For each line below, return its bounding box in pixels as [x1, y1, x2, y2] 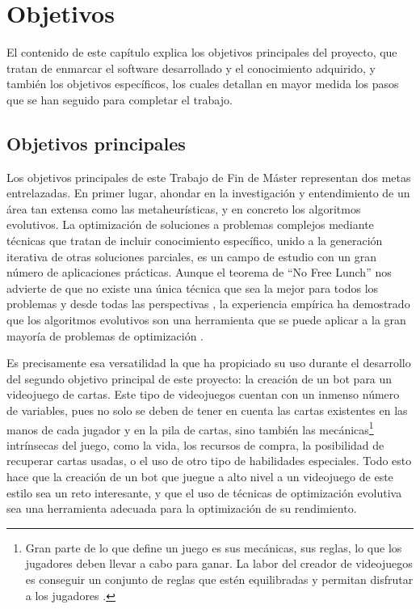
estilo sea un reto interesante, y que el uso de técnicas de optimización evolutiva [6, 484, 402, 501]
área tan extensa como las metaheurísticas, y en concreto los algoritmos [6, 200, 361, 217]
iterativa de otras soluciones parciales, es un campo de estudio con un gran [6, 247, 376, 264]
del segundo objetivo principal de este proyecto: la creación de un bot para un [6, 370, 393, 387]
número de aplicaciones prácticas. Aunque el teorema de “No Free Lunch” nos [6, 264, 392, 281]
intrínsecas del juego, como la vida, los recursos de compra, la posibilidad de [6, 436, 384, 453]
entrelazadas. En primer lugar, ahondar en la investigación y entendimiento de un [6, 184, 410, 201]
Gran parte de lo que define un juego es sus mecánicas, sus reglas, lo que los [25, 539, 402, 556]
